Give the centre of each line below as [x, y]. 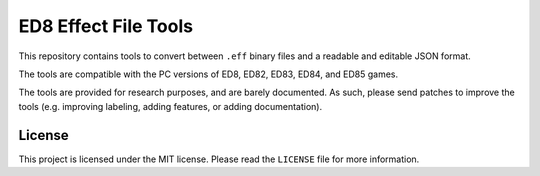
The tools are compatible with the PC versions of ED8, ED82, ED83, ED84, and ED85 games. [208, 74]
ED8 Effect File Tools [106, 26]
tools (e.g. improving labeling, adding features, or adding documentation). [170, 106]
